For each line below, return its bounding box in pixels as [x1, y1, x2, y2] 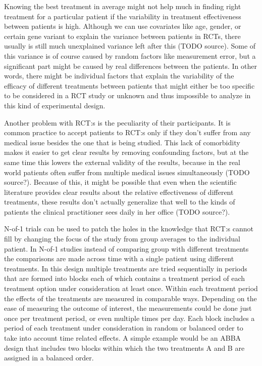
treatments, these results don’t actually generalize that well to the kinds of [4, 196, 235, 207]
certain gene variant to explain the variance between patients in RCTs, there [4, 30, 241, 41]
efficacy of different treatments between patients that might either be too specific [4, 80, 255, 91]
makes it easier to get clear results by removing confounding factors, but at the [4, 147, 249, 157]
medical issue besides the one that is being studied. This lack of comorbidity [4, 137, 240, 147]
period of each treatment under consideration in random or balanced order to [4, 322, 243, 333]
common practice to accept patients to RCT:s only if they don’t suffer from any [4, 127, 251, 138]
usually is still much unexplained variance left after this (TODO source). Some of [4, 40, 256, 51]
